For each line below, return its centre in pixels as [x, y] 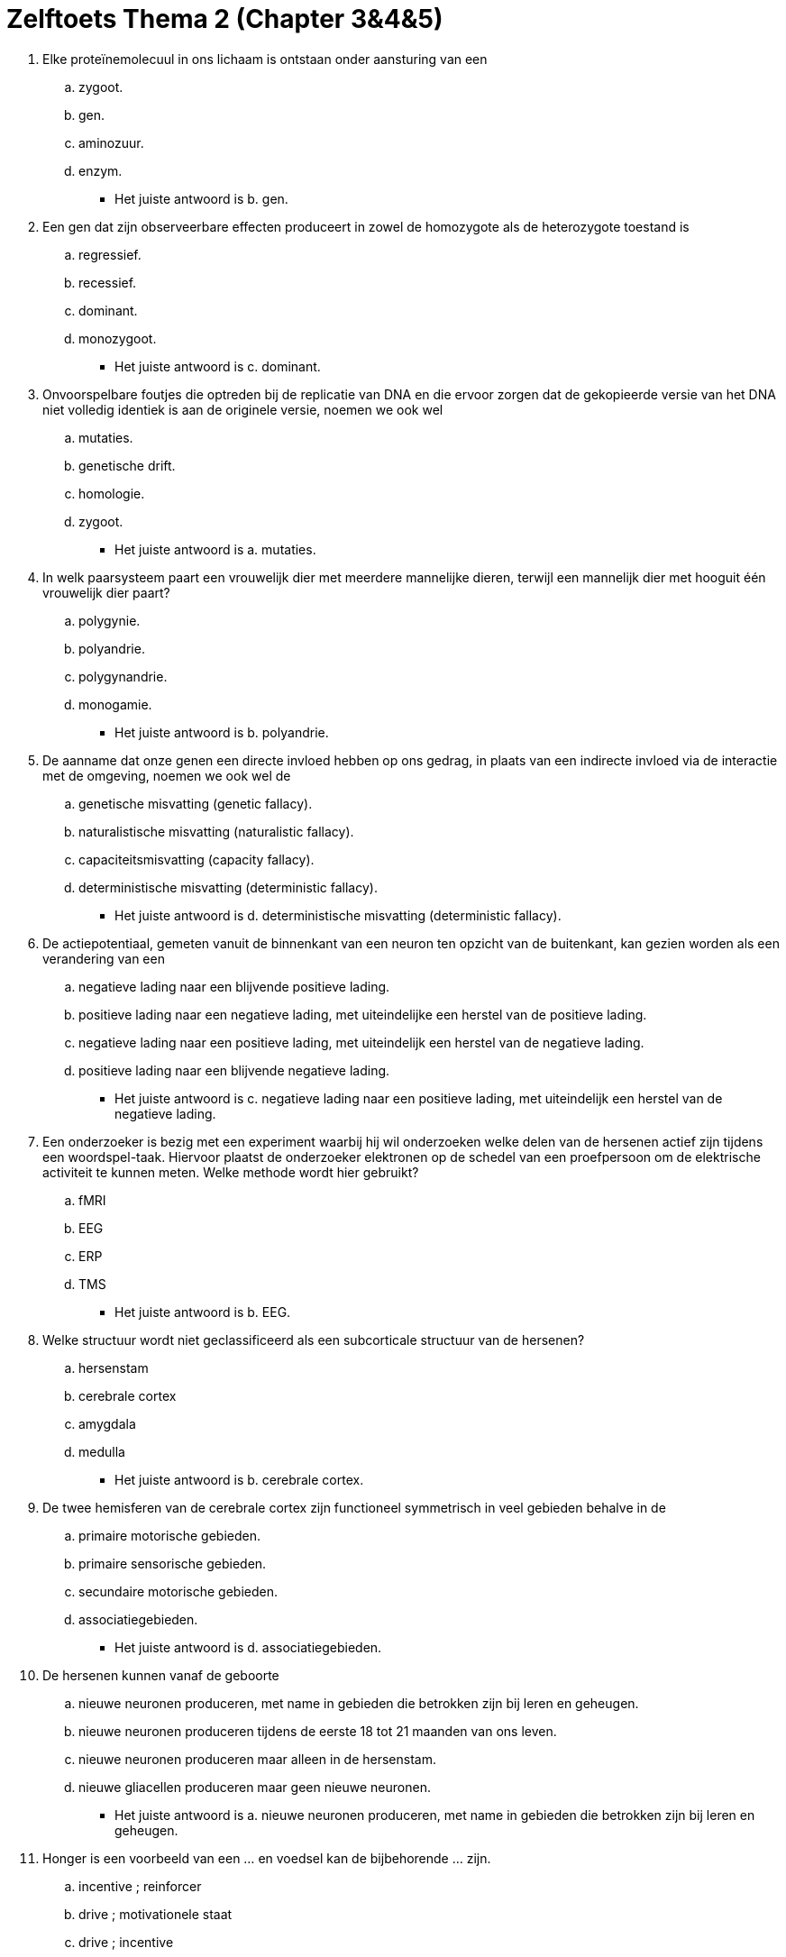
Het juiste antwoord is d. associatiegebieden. [248, 1647]
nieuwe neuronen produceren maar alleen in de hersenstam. [257, 1759]
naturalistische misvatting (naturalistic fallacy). [216, 831]
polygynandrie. [123, 676]
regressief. [110, 254]
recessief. [108, 282]
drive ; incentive [126, 1942]
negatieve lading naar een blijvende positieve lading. [234, 986]
